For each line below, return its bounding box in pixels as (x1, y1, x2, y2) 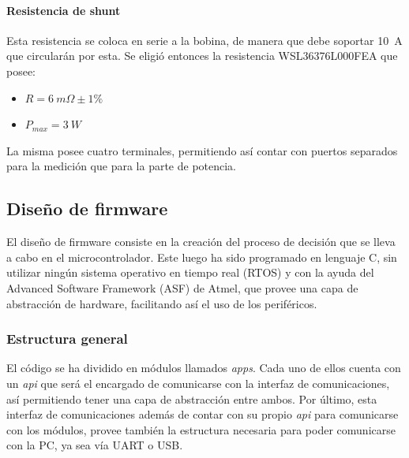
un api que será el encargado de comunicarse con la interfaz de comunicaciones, (6, 374, 390, 391)
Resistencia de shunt (6, 2, 121, 18)
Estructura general (6, 329, 128, 348)
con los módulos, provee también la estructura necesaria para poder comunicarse (6, 421, 396, 438)
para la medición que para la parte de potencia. (6, 158, 237, 174)
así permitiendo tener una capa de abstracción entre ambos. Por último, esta (6, 390, 377, 407)
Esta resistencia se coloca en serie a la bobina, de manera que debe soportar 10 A (6, 32, 403, 48)
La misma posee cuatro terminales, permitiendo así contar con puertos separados (6, 142, 398, 158)
